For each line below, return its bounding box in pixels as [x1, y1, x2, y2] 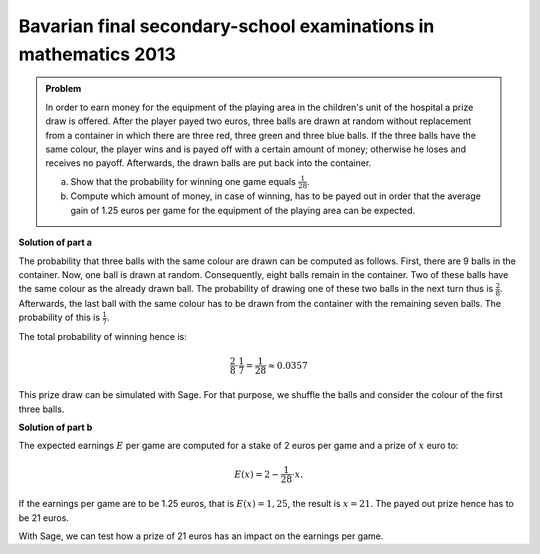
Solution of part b [18, 421, 93, 433]
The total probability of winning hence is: [18, 331, 187, 343]
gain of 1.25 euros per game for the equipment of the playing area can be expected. [70, 204, 415, 216]
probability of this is [18, 311, 100, 324]
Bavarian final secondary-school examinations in [18, 15, 435, 37]
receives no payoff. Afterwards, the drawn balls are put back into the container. [45, 157, 372, 169]
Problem [45, 83, 82, 95]
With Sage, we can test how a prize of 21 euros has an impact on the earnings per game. [18, 530, 384, 542]
